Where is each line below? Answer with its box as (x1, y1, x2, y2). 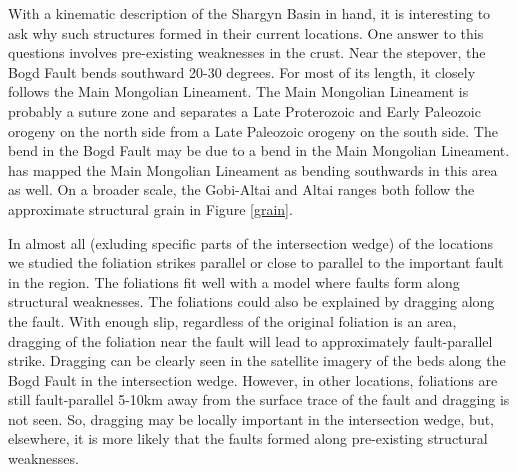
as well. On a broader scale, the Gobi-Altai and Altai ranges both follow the (8, 179, 475, 200)
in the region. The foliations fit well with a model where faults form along (8, 271, 460, 292)
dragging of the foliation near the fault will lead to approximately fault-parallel (8, 330, 493, 351)
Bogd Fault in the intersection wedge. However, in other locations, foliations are (8, 369, 498, 390)
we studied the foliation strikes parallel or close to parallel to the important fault (8, 252, 504, 273)
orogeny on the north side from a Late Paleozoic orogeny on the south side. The (8, 120, 498, 141)
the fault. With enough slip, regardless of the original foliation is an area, (8, 310, 457, 331)
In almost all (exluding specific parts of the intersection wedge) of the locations (8, 232, 494, 253)
